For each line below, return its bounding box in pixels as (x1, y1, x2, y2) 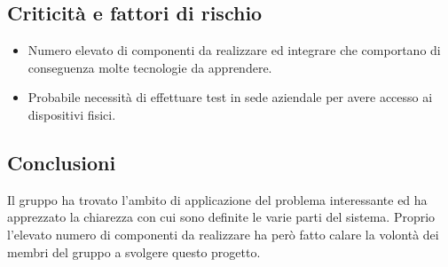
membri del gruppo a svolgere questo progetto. (7, 242, 261, 261)
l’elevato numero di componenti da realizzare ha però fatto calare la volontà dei (7, 224, 439, 243)
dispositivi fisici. (28, 105, 116, 123)
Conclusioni (7, 148, 116, 176)
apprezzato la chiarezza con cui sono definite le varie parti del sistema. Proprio (7, 208, 436, 226)
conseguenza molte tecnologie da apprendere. (28, 58, 272, 76)
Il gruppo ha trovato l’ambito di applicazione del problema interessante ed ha (7, 190, 428, 208)
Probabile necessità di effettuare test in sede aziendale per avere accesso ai (28, 88, 433, 106)
